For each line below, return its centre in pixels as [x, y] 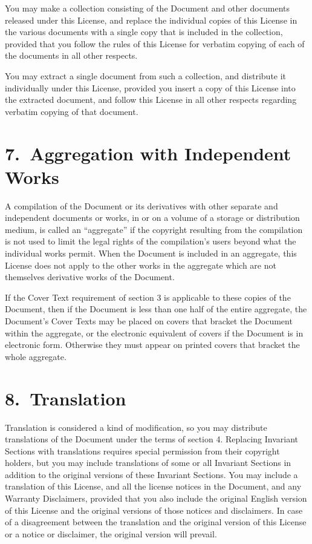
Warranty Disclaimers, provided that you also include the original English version [156, 498]
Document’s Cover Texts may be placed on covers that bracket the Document [149, 321]
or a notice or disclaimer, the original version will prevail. [111, 533]
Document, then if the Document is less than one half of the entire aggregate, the [156, 309]
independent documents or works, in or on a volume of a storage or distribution [152, 218]
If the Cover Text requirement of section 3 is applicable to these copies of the [148, 297]
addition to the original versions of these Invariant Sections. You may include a [151, 474]
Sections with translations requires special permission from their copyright [142, 451]
